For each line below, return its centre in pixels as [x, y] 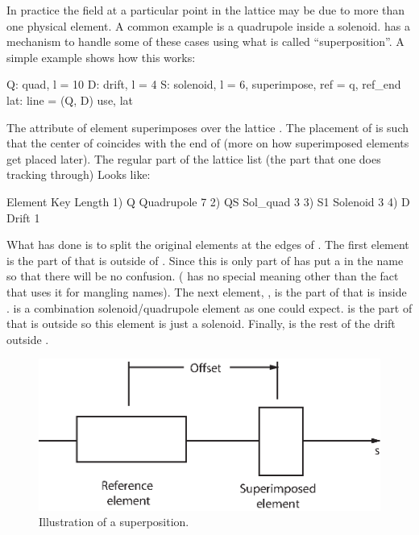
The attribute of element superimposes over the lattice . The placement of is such [207, 127]
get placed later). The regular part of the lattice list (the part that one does [194, 158]
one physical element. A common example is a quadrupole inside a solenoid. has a [208, 25]
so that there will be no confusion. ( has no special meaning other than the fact [203, 276]
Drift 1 [23, 217]
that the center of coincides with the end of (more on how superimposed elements [208, 143]
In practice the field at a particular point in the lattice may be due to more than [206, 10]
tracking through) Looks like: [79, 174]
